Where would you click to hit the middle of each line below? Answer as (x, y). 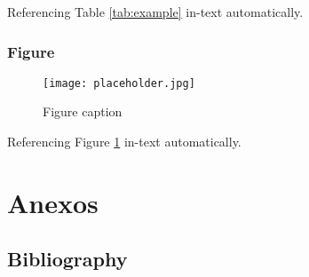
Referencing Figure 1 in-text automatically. (124, 142)
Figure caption (83, 111)
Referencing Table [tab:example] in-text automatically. (155, 12)
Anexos (53, 202)
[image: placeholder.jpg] (119, 83)
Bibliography (67, 259)
